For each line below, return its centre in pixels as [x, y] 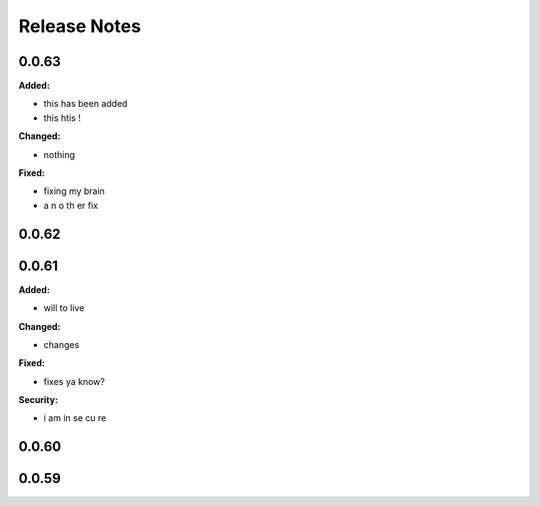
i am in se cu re [75, 418]
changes [61, 344]
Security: [38, 400]
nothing [59, 154]
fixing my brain [74, 191]
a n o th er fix [71, 205]
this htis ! [62, 117]
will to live [64, 308]
